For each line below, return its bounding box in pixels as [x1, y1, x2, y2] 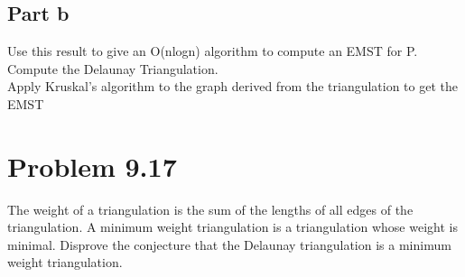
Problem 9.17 [7, 147, 177, 184]
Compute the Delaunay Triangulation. [7, 59, 219, 78]
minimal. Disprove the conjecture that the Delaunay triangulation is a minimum [7, 235, 451, 254]
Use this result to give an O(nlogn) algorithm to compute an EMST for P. [7, 42, 418, 60]
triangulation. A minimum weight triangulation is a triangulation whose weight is [7, 217, 458, 236]
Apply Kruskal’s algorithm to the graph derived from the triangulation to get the [7, 77, 458, 96]
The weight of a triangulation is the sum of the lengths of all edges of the [7, 199, 414, 218]
